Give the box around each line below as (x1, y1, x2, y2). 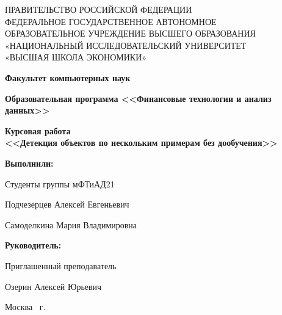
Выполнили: (5, 156, 54, 169)
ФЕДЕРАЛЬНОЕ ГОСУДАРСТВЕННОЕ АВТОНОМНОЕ (5, 15, 217, 27)
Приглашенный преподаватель (5, 259, 117, 272)
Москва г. (5, 300, 46, 313)
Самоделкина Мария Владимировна (5, 218, 137, 231)
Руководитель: (5, 239, 62, 252)
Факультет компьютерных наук (5, 71, 131, 84)
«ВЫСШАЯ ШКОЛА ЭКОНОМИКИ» (5, 51, 147, 63)
